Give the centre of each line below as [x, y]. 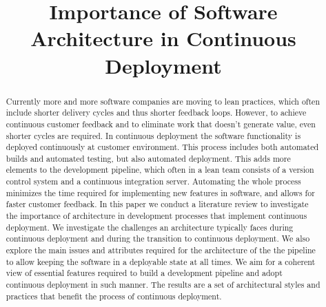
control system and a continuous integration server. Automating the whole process [153, 181]
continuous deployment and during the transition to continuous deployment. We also [158, 239]
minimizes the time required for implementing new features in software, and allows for [160, 192]
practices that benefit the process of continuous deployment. [114, 296]
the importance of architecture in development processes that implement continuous [156, 216]
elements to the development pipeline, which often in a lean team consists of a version [160, 170]
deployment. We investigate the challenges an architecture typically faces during [150, 227]
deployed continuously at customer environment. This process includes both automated [162, 147]
